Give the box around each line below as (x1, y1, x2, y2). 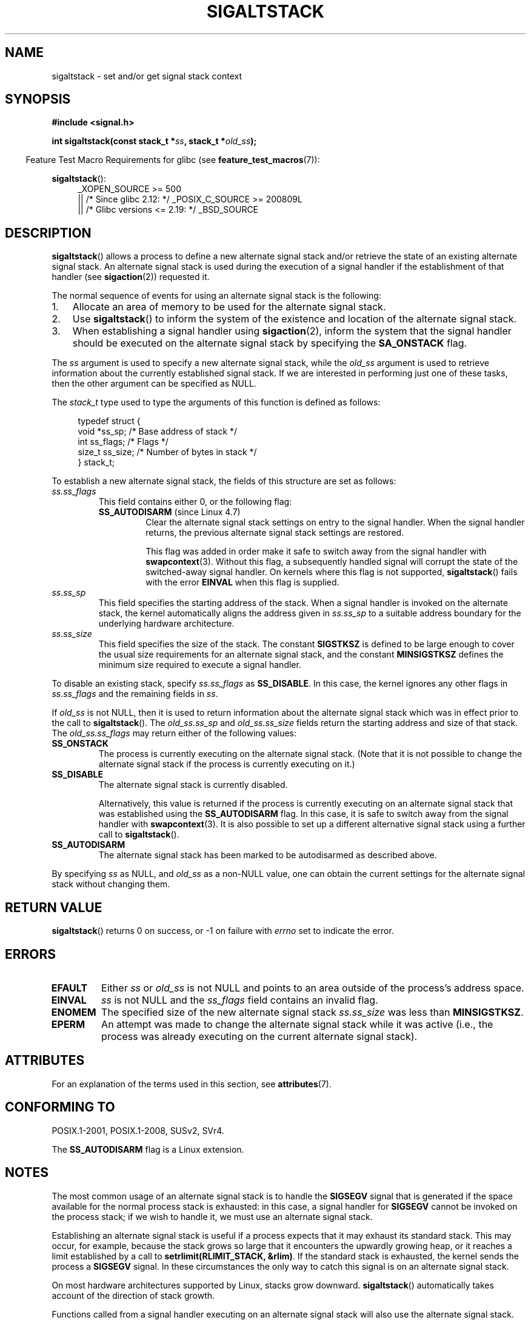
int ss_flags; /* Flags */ (78, 436, 169, 447)
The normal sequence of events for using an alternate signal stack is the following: (52, 290, 381, 301)
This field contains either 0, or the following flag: (98, 496, 292, 507)
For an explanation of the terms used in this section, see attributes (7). (52, 1078, 332, 1089)
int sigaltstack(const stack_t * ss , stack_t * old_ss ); (52, 136, 257, 147)
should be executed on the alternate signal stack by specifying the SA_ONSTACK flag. (72, 337, 467, 350)
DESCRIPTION (5, 225, 92, 241)
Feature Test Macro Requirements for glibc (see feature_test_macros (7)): (25, 155, 320, 165)
